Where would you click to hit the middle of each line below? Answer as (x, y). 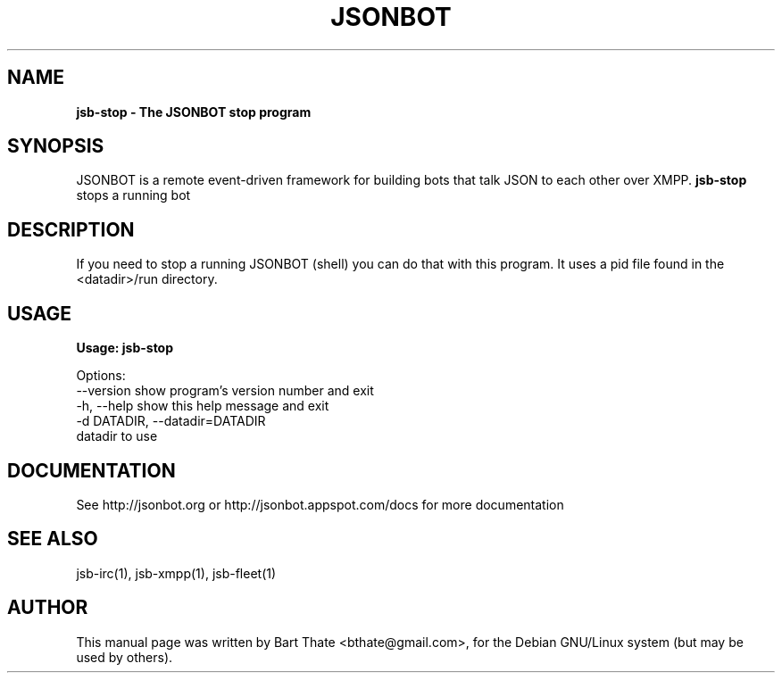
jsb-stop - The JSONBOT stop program (194, 112)
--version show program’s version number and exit (225, 391)
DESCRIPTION (71, 229)
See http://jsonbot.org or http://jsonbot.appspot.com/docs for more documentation (320, 504)
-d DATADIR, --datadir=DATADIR (171, 421)
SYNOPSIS (56, 146)
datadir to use (117, 436)
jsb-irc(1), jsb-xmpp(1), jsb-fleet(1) (176, 573)
